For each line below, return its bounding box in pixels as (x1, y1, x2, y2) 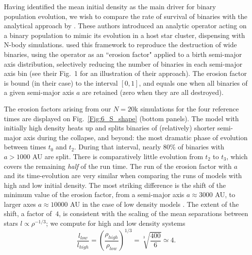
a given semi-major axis (4, 87, 74, 97)
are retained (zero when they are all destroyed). (82, 87, 224, 97)
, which (226, 151, 248, 161)
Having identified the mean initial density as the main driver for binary (4, 1, 216, 11)
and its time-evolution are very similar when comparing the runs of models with (4, 170, 242, 181)
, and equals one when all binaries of (139, 77, 248, 88)
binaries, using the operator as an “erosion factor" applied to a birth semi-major (4, 49, 242, 59)
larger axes (4, 199, 36, 209)
